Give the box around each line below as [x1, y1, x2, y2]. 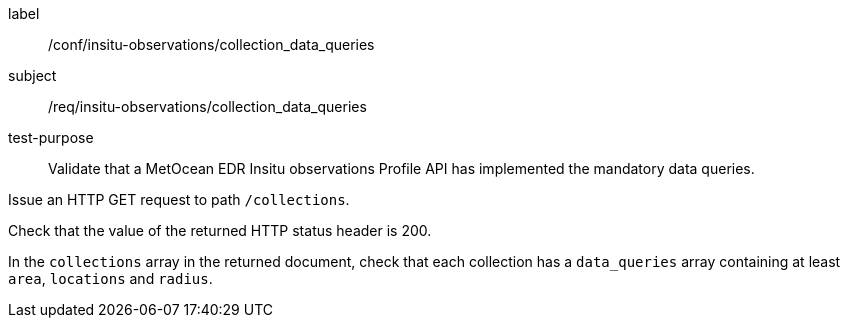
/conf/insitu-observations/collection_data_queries [48, 36, 375, 53]
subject [8, 67, 57, 84]
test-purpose [8, 129, 94, 146]
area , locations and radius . [8, 270, 213, 287]
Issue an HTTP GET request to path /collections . [8, 191, 350, 208]
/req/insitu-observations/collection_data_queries [48, 98, 367, 115]
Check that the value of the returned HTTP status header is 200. [8, 222, 432, 239]
